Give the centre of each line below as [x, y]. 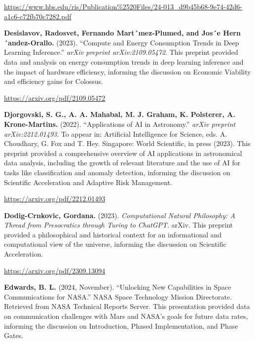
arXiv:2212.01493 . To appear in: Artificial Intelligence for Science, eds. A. [116, 133]
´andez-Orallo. [29, 42]
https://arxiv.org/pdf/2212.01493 [55, 199]
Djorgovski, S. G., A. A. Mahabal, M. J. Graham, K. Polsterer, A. [120, 114]
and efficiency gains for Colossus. [54, 81]
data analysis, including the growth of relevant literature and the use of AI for [122, 163]
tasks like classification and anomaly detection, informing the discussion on [117, 172]
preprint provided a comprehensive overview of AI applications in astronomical [123, 153]
